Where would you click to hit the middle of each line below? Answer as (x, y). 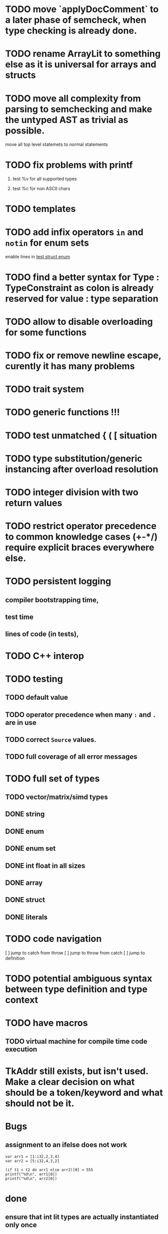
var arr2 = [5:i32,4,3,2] (32, 1161)
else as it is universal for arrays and (81, 65)
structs (21, 75)
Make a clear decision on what (70, 1082)
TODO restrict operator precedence (81, 526)
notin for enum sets (47, 243)
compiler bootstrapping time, (52, 600)
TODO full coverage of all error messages (71, 757)
